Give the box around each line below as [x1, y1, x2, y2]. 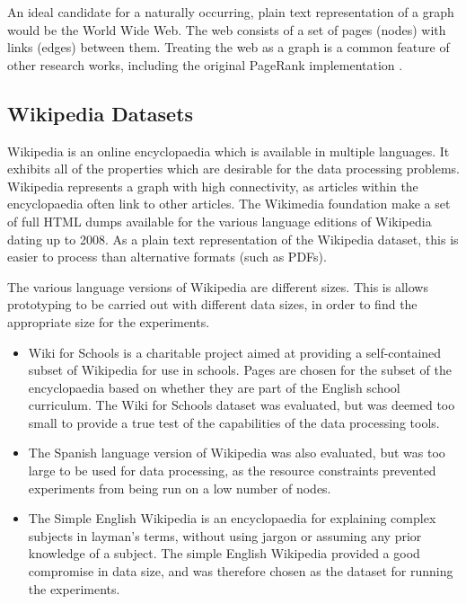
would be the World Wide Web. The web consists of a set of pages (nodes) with [7, 20, 446, 39]
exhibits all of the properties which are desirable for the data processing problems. [7, 159, 460, 178]
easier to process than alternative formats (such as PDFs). [7, 247, 327, 266]
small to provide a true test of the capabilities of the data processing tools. [28, 413, 440, 431]
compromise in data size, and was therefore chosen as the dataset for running [28, 562, 453, 581]
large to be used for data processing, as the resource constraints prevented [28, 461, 436, 480]
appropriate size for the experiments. [7, 312, 210, 331]
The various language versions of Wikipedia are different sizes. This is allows [7, 277, 428, 296]
